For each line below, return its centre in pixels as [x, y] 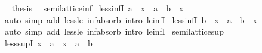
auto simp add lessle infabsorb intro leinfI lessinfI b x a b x [131, 19]
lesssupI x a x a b [48, 43]
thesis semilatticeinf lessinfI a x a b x [98, 8]
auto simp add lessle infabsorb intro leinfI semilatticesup [114, 31]
